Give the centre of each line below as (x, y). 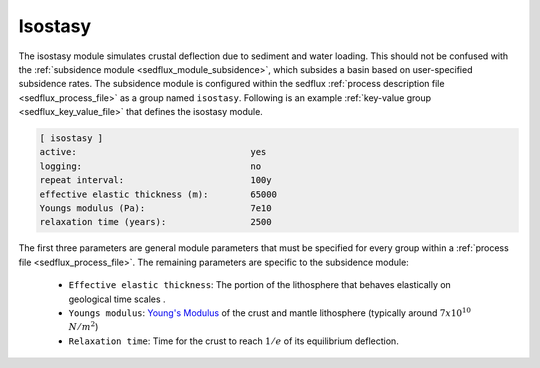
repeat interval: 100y (155, 180)
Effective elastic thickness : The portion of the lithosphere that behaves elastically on (260, 285)
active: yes (153, 152)
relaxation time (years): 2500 (155, 222)
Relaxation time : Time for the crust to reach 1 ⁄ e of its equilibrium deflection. (233, 341)
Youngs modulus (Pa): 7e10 (155, 208)
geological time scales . (117, 299)
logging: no (150, 166)
